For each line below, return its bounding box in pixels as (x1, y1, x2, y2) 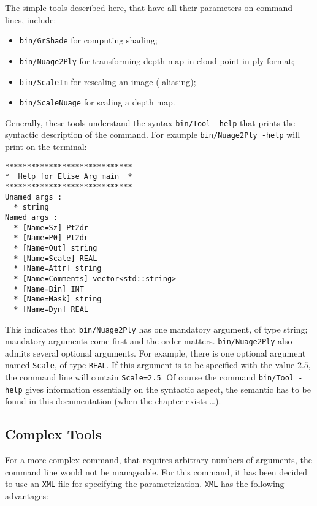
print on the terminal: (5, 140, 87, 153)
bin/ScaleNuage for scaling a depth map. (19, 96, 175, 108)
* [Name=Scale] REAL (13, 254, 97, 263)
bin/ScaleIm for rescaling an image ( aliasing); (19, 75, 196, 88)
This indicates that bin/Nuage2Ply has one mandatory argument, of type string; (5, 322, 308, 335)
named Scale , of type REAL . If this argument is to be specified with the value (5, 358, 295, 371)
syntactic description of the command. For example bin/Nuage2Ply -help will (5, 128, 300, 141)
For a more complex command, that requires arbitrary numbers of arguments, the (5, 453, 312, 466)
